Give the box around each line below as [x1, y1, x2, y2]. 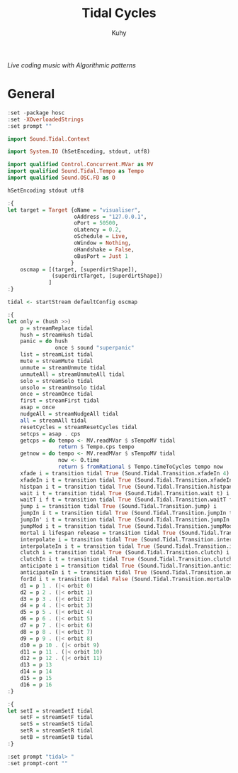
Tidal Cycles [81, 5, 157, 21]
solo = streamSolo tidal [20, 377, 93, 384]
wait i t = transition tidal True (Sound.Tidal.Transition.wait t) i [20, 490, 230, 497]
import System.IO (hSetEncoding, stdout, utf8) [7, 148, 151, 156]
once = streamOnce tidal [20, 391, 93, 398]
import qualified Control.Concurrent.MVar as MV [7, 161, 154, 168]
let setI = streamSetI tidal [7, 707, 93, 715]
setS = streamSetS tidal [20, 720, 93, 728]
